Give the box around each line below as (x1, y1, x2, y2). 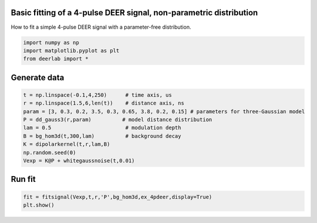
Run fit (11, 174, 36, 184)
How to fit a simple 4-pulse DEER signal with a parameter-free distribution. (11, 23, 191, 31)
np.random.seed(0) (23, 149, 76, 156)
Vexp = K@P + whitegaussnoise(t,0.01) (23, 157, 135, 164)
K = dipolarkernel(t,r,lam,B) (23, 141, 110, 148)
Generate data (11, 72, 65, 82)
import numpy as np (23, 39, 79, 46)
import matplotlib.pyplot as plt (23, 47, 120, 54)
